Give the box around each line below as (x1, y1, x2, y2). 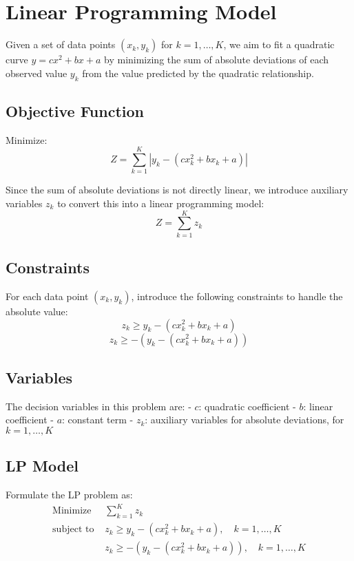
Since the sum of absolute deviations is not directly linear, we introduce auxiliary (6, 182, 348, 197)
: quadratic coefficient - (198, 399, 296, 413)
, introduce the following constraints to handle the (131, 288, 343, 303)
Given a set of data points (6, 37, 116, 52)
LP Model (6, 455, 79, 476)
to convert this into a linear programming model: (57, 196, 264, 211)
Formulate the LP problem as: (6, 487, 133, 502)
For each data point (6, 288, 89, 303)
